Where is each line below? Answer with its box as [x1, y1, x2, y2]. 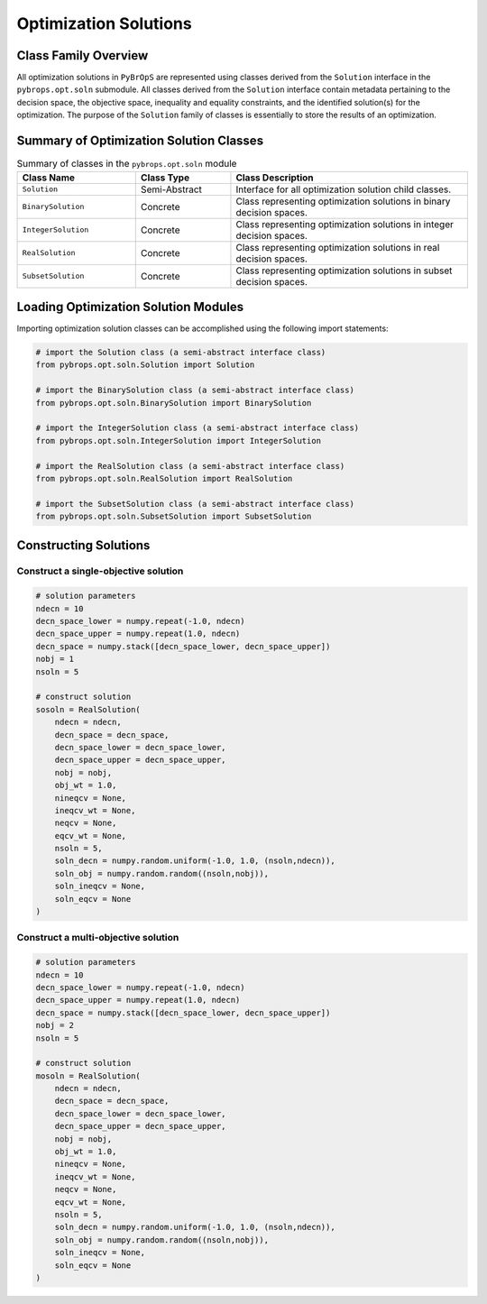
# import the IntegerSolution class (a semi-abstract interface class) [35, 423, 360, 433]
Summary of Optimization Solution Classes [16, 133, 264, 149]
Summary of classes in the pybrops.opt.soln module [16, 158, 237, 170]
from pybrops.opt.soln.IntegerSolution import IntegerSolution [35, 436, 322, 445]
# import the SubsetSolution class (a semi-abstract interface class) [35, 499, 355, 509]
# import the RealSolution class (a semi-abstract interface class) [35, 461, 345, 471]
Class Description [235, 171, 315, 184]
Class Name [22, 171, 76, 184]
